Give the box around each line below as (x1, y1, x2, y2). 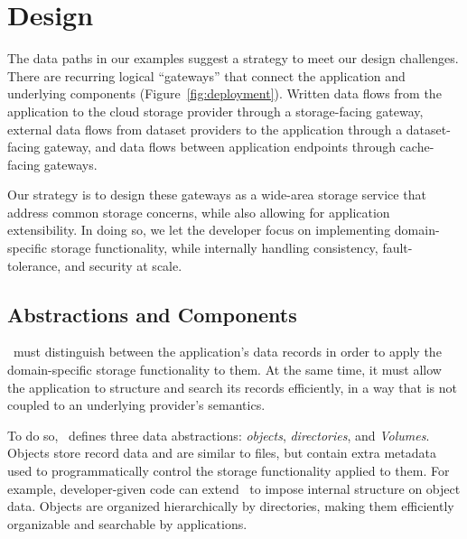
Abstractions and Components (7, 300, 297, 328)
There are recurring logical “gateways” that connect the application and (7, 66, 406, 85)
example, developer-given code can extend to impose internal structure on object (7, 479, 461, 497)
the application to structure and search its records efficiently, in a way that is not (7, 377, 457, 396)
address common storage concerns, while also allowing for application (7, 202, 390, 221)
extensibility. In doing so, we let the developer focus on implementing (7, 220, 391, 239)
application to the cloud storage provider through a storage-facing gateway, (7, 101, 424, 120)
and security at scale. (64, 256, 182, 274)
